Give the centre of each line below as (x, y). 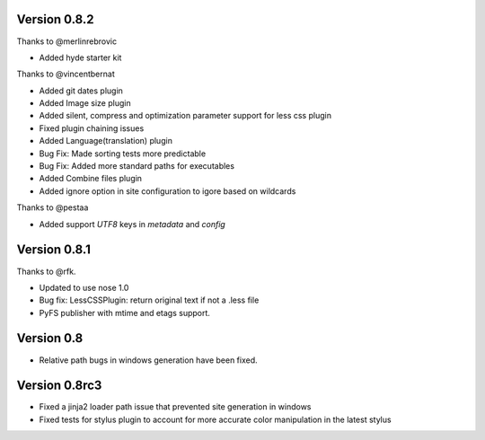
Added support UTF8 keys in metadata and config (132, 224)
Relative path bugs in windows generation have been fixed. (148, 360)
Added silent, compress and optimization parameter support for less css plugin (185, 116)
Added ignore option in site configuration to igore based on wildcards (168, 191)
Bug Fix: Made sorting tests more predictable (123, 154)
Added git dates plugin (81, 91)
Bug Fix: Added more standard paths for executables (137, 166)
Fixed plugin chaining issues (92, 128)
